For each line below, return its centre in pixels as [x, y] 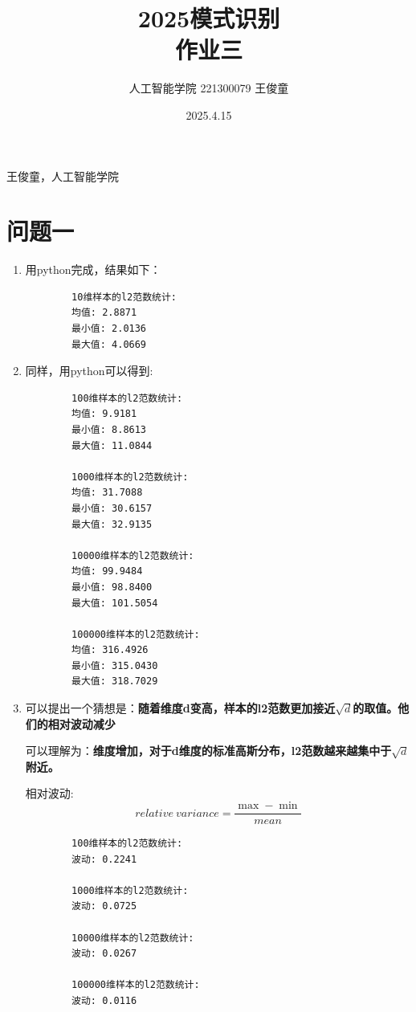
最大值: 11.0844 [112, 445]
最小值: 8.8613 [109, 429]
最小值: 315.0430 [115, 665]
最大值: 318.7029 [115, 681]
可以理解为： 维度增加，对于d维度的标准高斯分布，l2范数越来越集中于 [208, 751]
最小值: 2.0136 [109, 328]
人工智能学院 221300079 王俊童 [209, 88]
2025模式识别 [209, 18]
